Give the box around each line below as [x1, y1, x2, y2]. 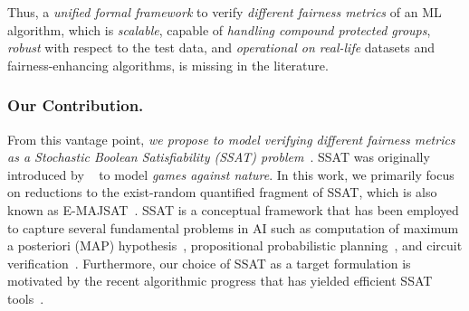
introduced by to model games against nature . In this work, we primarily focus [7, 165, 455, 184]
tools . [7, 288, 44, 307]
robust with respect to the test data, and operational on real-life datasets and [7, 38, 435, 57]
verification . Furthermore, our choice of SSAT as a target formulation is [7, 253, 411, 272]
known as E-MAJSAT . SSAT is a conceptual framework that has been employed [7, 200, 459, 219]
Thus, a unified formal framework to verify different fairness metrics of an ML [7, 3, 442, 21]
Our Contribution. [7, 94, 144, 117]
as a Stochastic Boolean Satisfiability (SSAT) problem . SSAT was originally [7, 147, 430, 166]
